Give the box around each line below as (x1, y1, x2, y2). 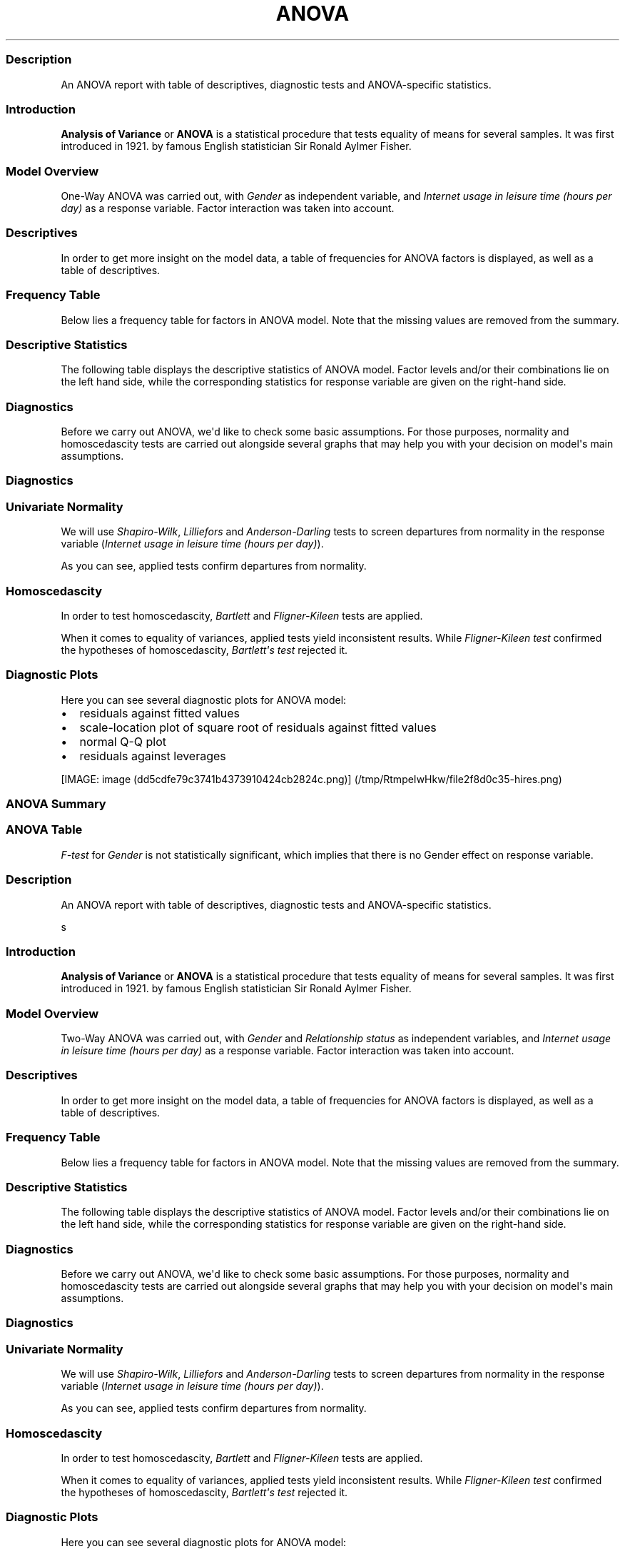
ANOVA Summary (6, 797, 106, 811)
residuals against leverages (79, 748, 226, 763)
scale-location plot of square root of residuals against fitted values (79, 720, 437, 735)
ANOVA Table (6, 822, 83, 837)
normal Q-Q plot (79, 734, 167, 749)
